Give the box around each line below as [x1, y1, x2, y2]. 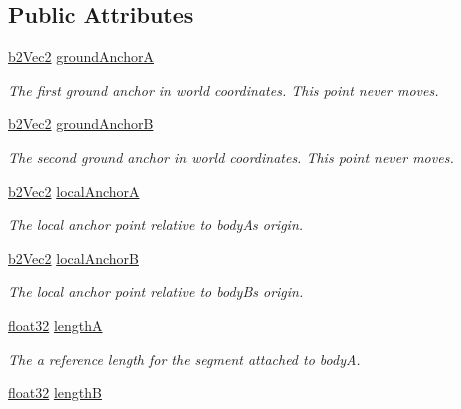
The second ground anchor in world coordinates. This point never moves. [8, 146, 454, 167]
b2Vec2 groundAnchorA [8, 46, 154, 67]
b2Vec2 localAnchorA [8, 180, 140, 201]
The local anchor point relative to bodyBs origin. [8, 281, 304, 302]
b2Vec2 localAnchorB [8, 247, 139, 268]
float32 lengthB [8, 382, 102, 403]
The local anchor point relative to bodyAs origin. [8, 214, 304, 235]
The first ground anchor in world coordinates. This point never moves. [8, 79, 439, 100]
